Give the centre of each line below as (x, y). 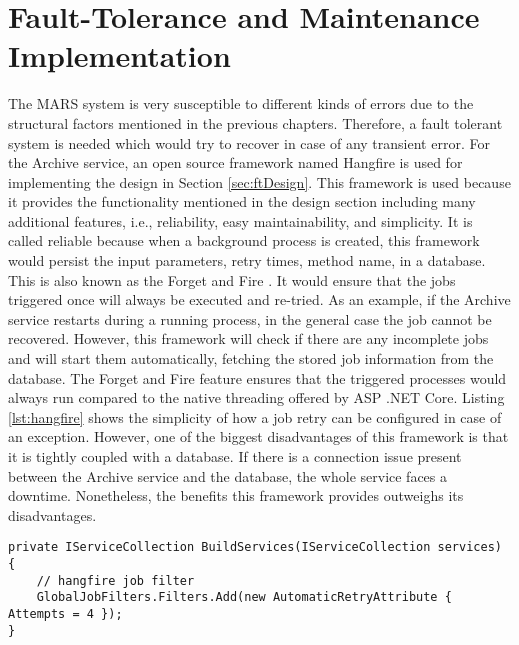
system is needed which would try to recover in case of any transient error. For (249, 142)
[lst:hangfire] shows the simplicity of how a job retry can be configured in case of (255, 416)
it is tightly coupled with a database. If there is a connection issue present (235, 456)
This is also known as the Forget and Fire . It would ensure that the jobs (232, 279)
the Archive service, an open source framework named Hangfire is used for (235, 162)
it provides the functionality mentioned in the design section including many (242, 201)
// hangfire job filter (115, 580)
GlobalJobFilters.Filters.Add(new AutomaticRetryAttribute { (244, 597)
